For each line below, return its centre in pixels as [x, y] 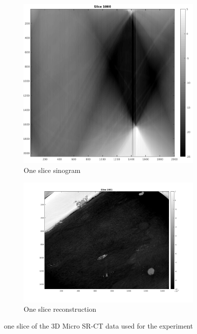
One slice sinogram [52, 170]
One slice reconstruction [60, 309]
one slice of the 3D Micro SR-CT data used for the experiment [98, 325]
